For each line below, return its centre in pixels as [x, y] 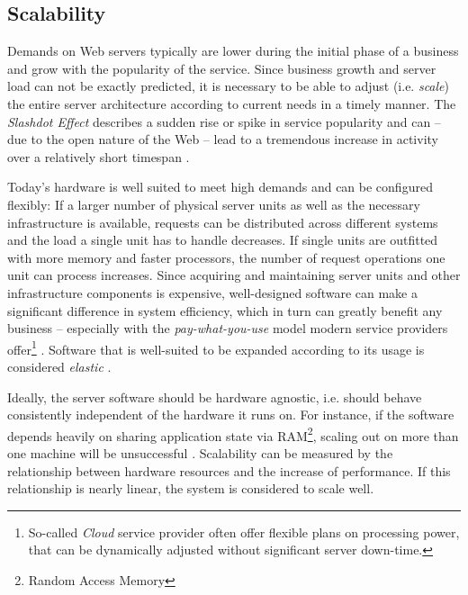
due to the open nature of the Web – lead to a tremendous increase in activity [223, 139]
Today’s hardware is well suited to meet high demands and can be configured [220, 187]
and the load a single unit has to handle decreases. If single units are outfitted [223, 240]
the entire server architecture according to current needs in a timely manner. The [232, 103]
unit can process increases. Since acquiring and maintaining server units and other [234, 275]
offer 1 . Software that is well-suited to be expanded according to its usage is [216, 347]
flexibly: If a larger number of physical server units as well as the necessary [214, 204]
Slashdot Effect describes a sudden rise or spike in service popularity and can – [224, 121]
